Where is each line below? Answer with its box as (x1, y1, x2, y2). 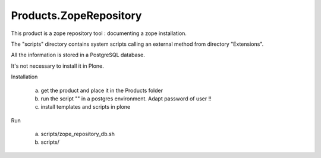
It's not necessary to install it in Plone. (11, 62, 104, 69)
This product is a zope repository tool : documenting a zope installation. (11, 30, 187, 37)
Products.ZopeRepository (11, 9, 142, 22)
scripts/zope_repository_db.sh (40, 131, 115, 138)
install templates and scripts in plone (40, 103, 131, 110)
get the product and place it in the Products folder (40, 87, 163, 94)
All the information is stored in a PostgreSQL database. (11, 51, 145, 59)
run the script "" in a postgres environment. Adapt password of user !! (40, 95, 212, 102)
